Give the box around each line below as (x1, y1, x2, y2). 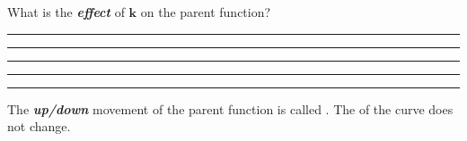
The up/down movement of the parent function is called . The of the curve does (7, 99, 454, 118)
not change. (7, 117, 71, 136)
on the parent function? (140, 3, 271, 21)
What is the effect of (7, 3, 125, 21)
